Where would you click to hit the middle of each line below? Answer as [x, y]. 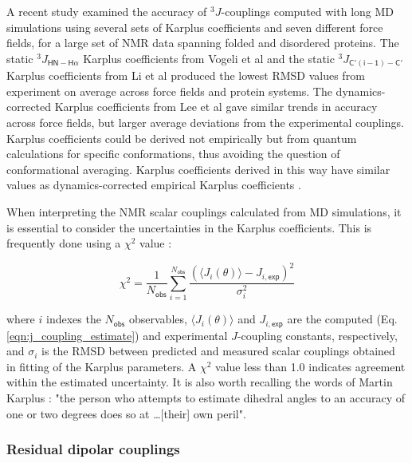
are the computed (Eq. [342, 319]
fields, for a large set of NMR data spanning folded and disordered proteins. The [203, 43]
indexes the [73, 319]
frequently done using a [64, 243]
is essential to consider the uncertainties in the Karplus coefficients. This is [189, 227]
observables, [158, 319]
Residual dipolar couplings [93, 449]
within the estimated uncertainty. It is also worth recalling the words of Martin [200, 382]
